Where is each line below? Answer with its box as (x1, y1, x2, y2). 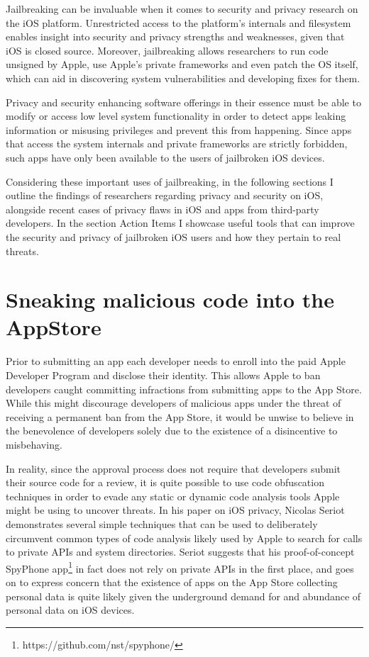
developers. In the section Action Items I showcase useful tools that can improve (6, 215, 355, 230)
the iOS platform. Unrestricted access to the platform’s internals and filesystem (6, 15, 351, 30)
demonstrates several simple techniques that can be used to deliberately (6, 516, 318, 531)
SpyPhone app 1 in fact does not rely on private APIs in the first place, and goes (6, 558, 354, 575)
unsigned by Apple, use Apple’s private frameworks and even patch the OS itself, (6, 57, 358, 72)
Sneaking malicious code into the (6, 285, 334, 314)
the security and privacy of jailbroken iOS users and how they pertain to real (6, 229, 341, 244)
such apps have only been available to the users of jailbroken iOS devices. (6, 150, 325, 164)
